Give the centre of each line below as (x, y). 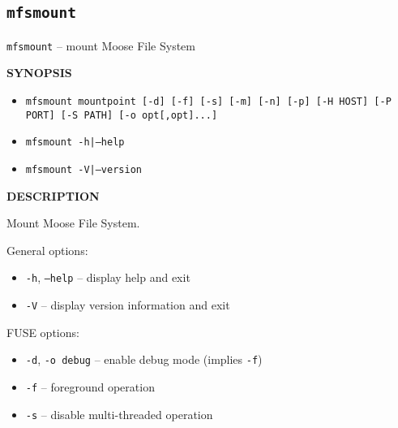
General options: (47, 250)
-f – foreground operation (90, 387)
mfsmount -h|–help (75, 143)
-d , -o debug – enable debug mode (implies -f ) (144, 359)
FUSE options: (43, 332)
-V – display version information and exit (128, 305)
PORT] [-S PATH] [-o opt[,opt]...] (122, 115)
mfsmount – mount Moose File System (101, 45)
